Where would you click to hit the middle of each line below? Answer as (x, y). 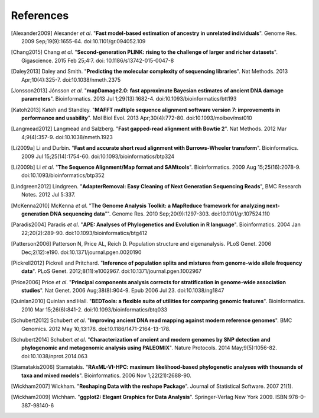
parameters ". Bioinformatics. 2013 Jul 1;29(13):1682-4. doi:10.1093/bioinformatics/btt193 (129, 99)
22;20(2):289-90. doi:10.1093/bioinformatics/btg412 (84, 233)
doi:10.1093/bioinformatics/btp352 (63, 175)
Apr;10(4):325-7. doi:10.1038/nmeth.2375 (71, 79)
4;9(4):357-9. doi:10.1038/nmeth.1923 (67, 137)
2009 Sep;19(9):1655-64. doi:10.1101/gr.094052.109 (84, 41)
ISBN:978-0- (291, 397)
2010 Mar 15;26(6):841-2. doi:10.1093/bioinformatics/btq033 (95, 309)
